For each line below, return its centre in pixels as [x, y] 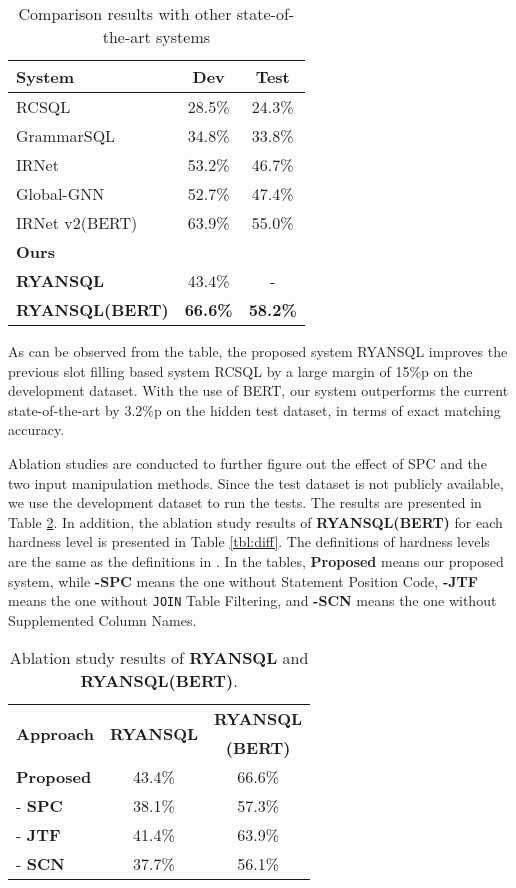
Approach [55, 733]
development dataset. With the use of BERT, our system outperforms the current [258, 390]
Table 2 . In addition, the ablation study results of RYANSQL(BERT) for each [255, 521]
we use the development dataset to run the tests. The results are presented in [245, 502]
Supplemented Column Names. [102, 619]
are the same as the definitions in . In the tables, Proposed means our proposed [256, 560]
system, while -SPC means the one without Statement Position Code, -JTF [243, 580]
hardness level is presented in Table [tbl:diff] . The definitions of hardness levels [249, 541]
